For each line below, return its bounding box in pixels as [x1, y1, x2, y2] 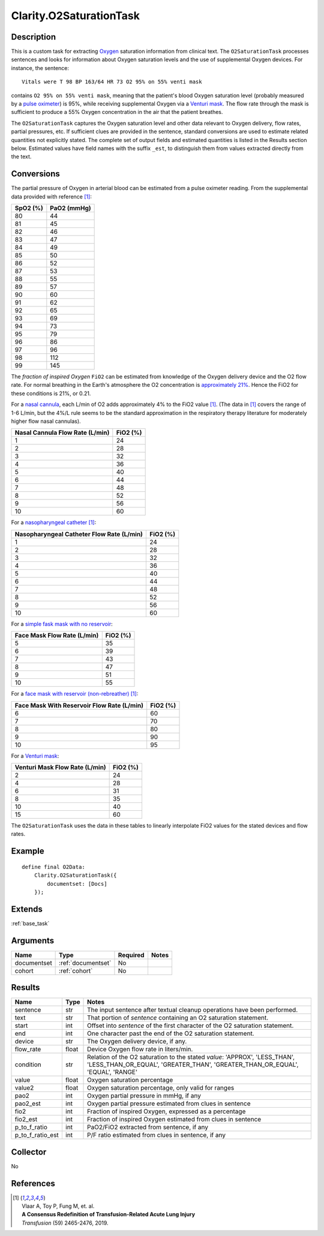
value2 [14, 1084, 34, 1092]
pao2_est [14, 1099, 41, 1108]
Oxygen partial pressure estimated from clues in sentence [87, 1099, 251, 1108]
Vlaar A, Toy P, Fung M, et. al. [22, 1202, 95, 1210]
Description [11, 32, 56, 42]
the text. [11, 153, 32, 160]
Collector [11, 1147, 47, 1157]
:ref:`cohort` [59, 966, 93, 975]
